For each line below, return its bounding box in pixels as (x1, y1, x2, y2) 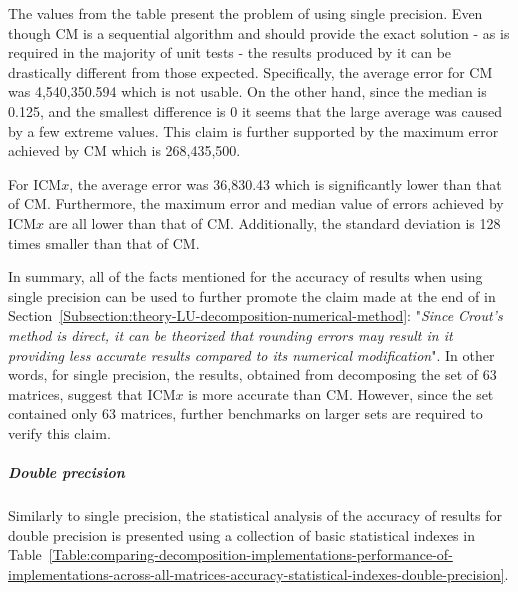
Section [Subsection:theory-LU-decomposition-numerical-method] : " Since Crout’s (8, 305, 503, 326)
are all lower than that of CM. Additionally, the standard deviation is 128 (48, 212, 501, 233)
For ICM (8, 173, 62, 194)
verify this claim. (8, 422, 111, 443)
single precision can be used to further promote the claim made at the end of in (8, 285, 496, 306)
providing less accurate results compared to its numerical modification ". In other (8, 344, 495, 365)
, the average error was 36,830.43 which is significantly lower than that (69, 173, 502, 194)
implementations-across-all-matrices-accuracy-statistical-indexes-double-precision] (8, 563, 505, 584)
